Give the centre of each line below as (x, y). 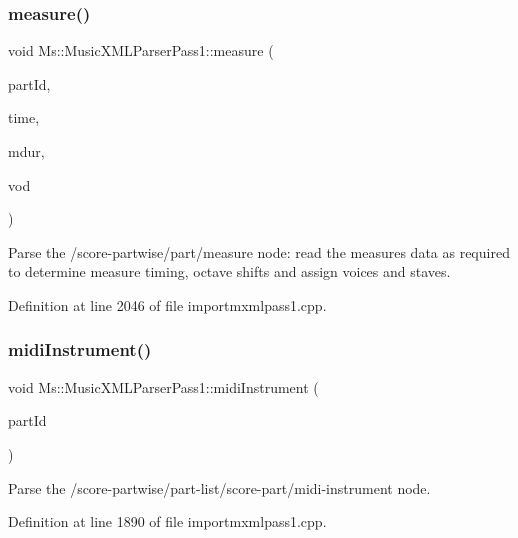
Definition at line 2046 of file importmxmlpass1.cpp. (167, 304)
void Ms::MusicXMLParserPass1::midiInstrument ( (163, 386)
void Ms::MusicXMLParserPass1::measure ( (141, 50)
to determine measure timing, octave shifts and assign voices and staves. (229, 271)
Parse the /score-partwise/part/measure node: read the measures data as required (259, 251)
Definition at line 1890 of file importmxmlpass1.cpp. (167, 521)
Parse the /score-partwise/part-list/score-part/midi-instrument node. (219, 487)
